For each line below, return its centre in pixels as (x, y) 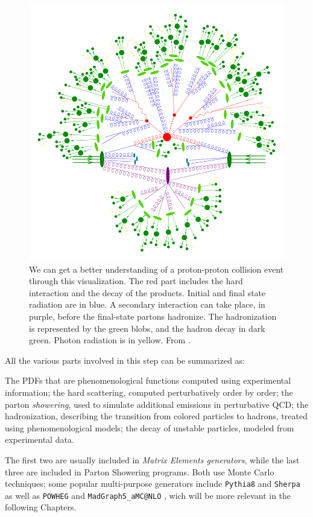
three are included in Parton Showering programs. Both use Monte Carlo (140, 471)
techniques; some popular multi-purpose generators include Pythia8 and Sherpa (153, 484)
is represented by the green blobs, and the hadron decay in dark (147, 328)
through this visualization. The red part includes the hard (136, 281)
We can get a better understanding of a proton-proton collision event (156, 269)
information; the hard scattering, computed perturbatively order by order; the (149, 392)
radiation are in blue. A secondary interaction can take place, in (147, 304)
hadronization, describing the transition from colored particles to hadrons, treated (156, 416)
